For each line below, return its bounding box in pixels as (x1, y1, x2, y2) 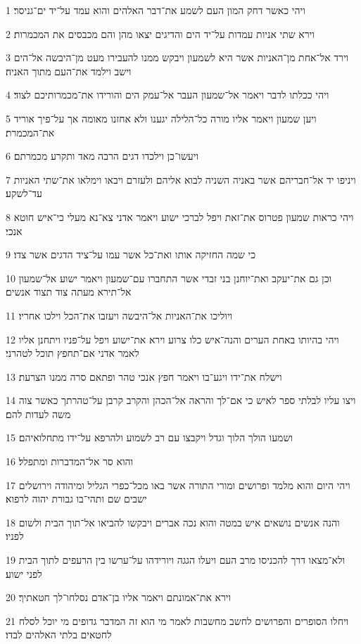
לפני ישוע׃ (6, 566, 42, 581)
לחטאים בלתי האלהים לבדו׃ (6, 627, 112, 642)
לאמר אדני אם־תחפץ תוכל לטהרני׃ (6, 346, 139, 360)
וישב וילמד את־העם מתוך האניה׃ (6, 63, 132, 78)
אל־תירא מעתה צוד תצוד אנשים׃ (6, 284, 132, 299)
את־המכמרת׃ (6, 125, 55, 139)
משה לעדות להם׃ (6, 406, 71, 421)
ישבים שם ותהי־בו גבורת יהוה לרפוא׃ (6, 491, 147, 506)
